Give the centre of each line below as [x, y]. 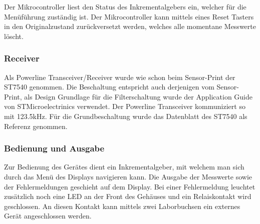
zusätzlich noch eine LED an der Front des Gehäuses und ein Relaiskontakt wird [128, 196]
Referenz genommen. [36, 126]
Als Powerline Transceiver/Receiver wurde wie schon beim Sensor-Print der [120, 77]
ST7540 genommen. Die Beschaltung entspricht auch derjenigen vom [109, 87]
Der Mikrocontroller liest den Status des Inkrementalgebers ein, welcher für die [125, 6]
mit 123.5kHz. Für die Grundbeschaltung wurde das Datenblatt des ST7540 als [126, 116]
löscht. [14, 36]
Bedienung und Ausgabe [54, 148]
